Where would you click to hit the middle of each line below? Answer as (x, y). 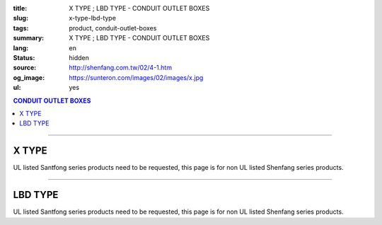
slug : (21, 18)
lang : (21, 48)
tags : (21, 28)
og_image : (29, 77)
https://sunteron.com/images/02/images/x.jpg (136, 77)
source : (25, 68)
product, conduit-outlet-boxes (113, 28)
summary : (29, 38)
